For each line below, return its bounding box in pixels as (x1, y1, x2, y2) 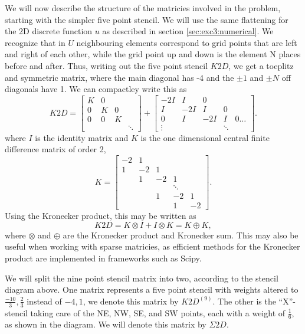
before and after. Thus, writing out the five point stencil (5, 59, 208, 71)
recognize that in (5, 36, 65, 48)
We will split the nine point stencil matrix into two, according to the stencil (5, 271, 278, 284)
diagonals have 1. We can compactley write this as (5, 83, 187, 95)
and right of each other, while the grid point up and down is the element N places (5, 48, 301, 60)
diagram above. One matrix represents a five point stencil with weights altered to (5, 283, 299, 296)
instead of (27, 294, 62, 307)
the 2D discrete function (5, 25, 93, 37)
